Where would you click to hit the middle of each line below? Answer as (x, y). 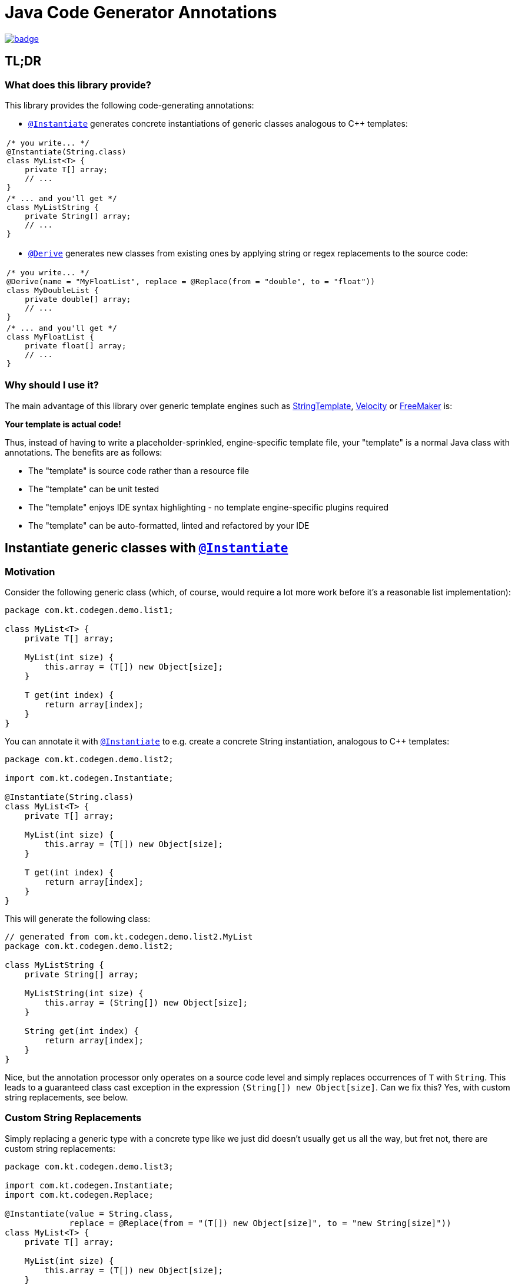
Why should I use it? (52, 385)
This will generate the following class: (78, 918)
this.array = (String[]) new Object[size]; (146, 1002)
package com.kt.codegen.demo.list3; (89, 1166)
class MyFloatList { (50, 337)
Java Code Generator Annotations (141, 12)
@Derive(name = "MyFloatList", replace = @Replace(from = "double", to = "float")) (191, 281)
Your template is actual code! (63, 424)
